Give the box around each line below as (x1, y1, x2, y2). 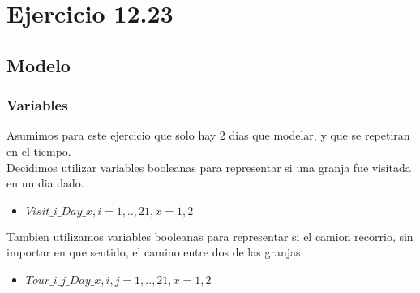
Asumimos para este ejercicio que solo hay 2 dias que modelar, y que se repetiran (6, 127, 410, 144)
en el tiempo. (6, 142, 71, 159)
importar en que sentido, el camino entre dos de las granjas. (6, 243, 304, 261)
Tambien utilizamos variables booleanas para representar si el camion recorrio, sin (6, 227, 414, 244)
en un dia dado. (6, 175, 84, 192)
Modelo (6, 52, 71, 77)
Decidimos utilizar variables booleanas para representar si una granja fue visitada (6, 158, 411, 175)
